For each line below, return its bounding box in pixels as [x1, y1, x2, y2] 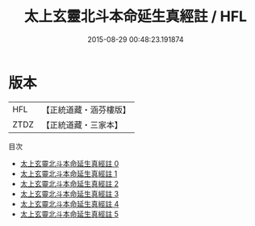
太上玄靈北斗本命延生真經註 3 [19, 189, 119, 199]
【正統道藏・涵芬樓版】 [41, 104, 132, 115]
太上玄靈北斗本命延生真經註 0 [19, 158, 119, 168]
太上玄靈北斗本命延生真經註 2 [19, 178, 119, 188]
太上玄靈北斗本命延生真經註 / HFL [23, 7, 248, 26]
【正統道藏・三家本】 [41, 119, 123, 130]
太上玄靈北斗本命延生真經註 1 [19, 169, 118, 178]
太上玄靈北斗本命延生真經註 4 [19, 199, 119, 208]
